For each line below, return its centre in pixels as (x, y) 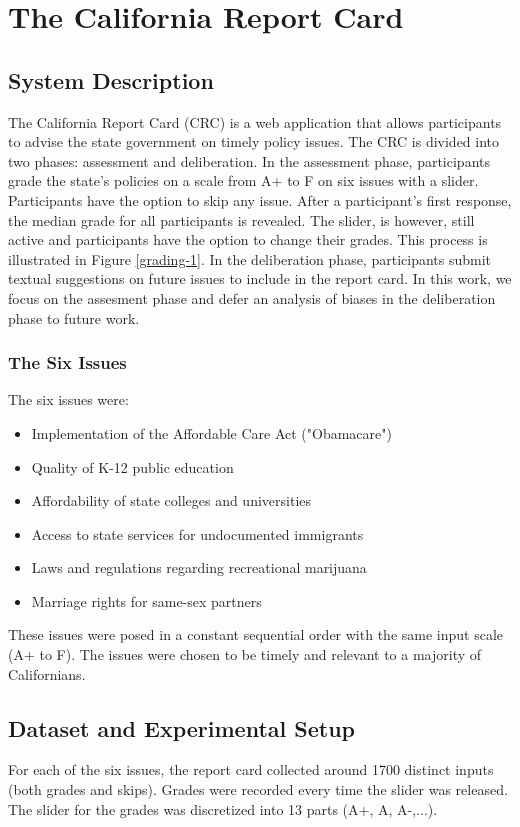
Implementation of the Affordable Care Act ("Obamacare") (211, 432)
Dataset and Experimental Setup (181, 727)
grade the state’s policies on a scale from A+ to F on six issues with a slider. (243, 180)
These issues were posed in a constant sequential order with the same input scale (256, 634)
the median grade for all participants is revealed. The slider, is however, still (241, 219)
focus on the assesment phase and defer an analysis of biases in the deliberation (252, 297)
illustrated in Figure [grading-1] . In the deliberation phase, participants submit (250, 258)
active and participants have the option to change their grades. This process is (248, 239)
